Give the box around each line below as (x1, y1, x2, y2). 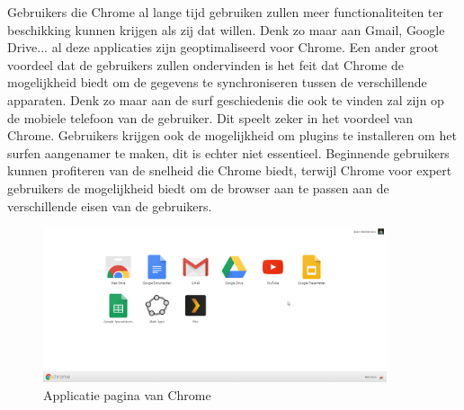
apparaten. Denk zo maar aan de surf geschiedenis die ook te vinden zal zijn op (7, 90, 444, 109)
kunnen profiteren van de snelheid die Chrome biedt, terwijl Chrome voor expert (7, 161, 452, 180)
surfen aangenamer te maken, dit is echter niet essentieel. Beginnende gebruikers (7, 143, 450, 162)
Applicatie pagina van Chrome (43, 385, 211, 404)
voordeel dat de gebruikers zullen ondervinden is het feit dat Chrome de (7, 55, 404, 74)
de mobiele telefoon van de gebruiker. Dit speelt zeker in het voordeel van (7, 108, 414, 127)
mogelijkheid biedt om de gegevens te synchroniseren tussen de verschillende (7, 73, 427, 92)
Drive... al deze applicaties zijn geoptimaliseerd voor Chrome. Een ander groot (7, 38, 439, 57)
